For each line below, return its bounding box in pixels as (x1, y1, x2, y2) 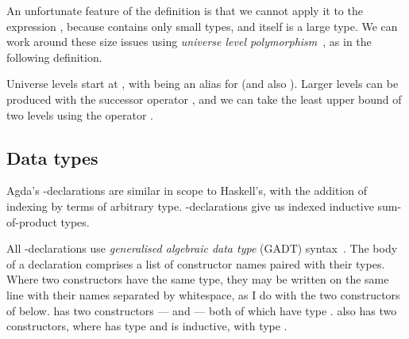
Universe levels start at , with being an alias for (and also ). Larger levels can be (6, 75, 399, 92)
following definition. (6, 48, 102, 65)
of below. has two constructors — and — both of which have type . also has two (6, 302, 397, 318)
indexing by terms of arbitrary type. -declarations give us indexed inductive (6, 197, 374, 214)
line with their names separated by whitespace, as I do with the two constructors (6, 286, 400, 303)
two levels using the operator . (6, 106, 153, 123)
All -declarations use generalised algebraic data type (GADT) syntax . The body (6, 240, 398, 257)
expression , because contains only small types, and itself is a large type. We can (6, 17, 398, 34)
